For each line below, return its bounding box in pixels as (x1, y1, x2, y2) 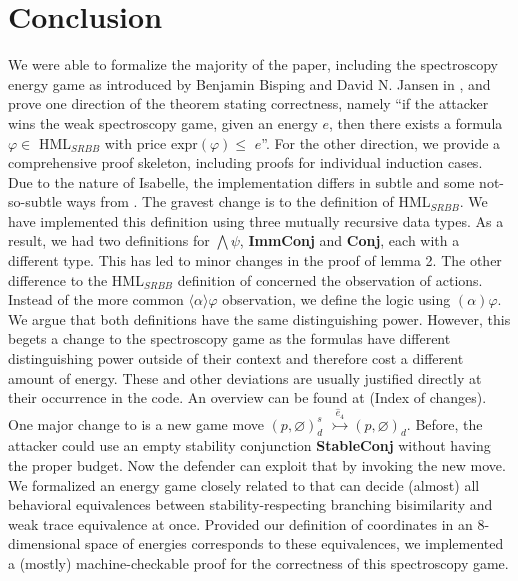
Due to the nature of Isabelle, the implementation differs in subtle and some (8, 171, 475, 192)
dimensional (8, 533, 81, 554)
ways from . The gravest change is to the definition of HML (66, 191, 431, 212)
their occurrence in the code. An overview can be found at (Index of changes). (8, 387, 487, 408)
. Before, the (406, 413, 483, 434)
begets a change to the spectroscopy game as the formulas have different (8, 328, 451, 349)
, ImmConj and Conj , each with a (239, 230, 460, 251)
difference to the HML (8, 269, 144, 290)
